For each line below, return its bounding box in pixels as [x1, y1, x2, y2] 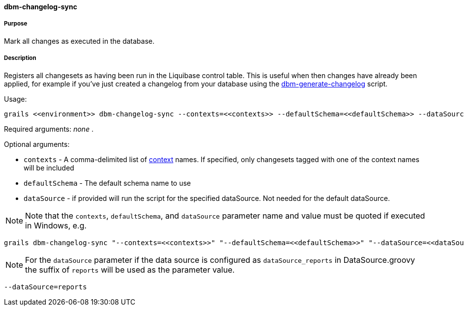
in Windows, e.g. [25, 220, 87, 230]
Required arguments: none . [4, 124, 94, 133]
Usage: [4, 94, 27, 103]
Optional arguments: [4, 140, 70, 148]
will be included [24, 163, 74, 172]
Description [4, 55, 36, 62]
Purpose [4, 20, 28, 28]
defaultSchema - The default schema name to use [24, 178, 191, 187]
